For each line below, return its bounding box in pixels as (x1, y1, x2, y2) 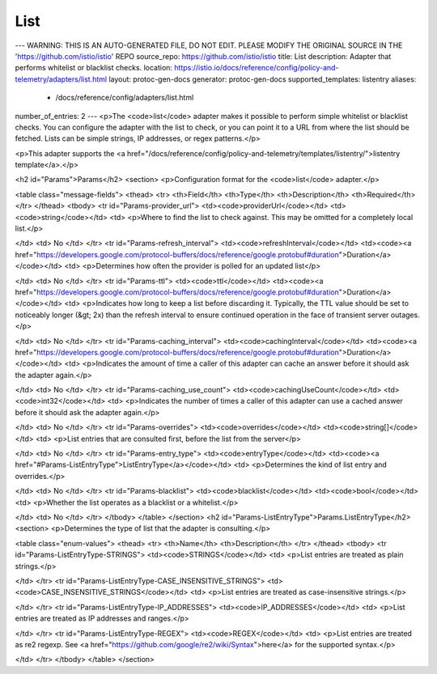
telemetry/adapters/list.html (15, 74, 108, 84)
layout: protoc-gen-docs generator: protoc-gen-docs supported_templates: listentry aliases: (108, 74, 417, 84)
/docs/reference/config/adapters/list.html (55, 93, 194, 103)
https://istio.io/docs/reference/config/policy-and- (174, 63, 339, 73)
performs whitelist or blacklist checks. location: (15, 63, 173, 73)
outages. (390, 310, 420, 320)
